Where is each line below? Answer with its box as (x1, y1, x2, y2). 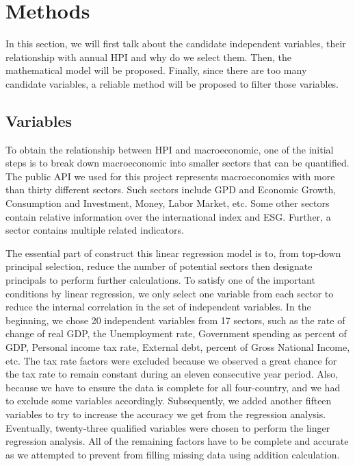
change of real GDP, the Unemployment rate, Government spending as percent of (5, 326, 347, 341)
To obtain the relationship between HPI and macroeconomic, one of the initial (5, 142, 334, 156)
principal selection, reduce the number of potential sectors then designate (5, 259, 313, 273)
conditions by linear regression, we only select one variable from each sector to (5, 286, 334, 300)
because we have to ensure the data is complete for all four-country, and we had (5, 380, 341, 394)
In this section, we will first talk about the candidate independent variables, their (5, 36, 346, 51)
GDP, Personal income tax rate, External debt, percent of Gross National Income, (5, 340, 350, 354)
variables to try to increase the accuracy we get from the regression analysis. (5, 406, 326, 421)
